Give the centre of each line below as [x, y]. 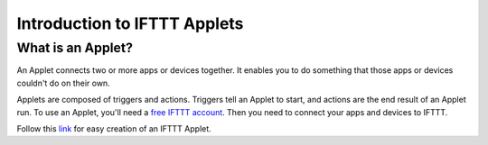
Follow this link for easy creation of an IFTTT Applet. [114, 128]
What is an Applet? [75, 48]
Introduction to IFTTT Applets [130, 23]
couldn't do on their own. [63, 83]
